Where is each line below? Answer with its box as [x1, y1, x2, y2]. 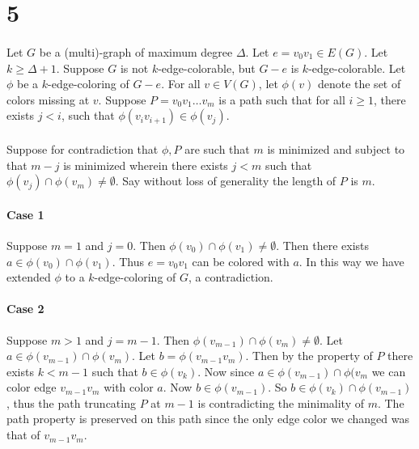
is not [120, 59, 149, 76]
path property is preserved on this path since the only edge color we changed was [6, 410, 409, 427]
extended [6, 269, 51, 286]
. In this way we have [298, 252, 404, 269]
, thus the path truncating [6, 394, 136, 411]
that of [6, 426, 40, 443]
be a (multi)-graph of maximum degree [39, 43, 233, 60]
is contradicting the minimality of [197, 394, 364, 411]
